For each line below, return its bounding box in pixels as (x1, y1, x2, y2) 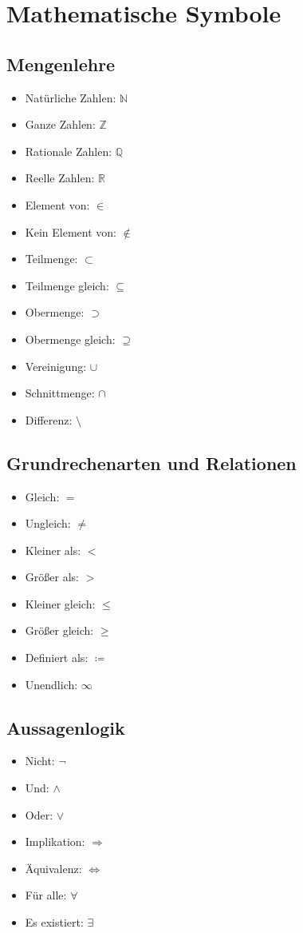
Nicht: (25, 752, 55, 769)
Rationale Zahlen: (25, 142, 112, 159)
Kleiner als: (25, 541, 81, 558)
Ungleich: (25, 515, 71, 532)
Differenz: (25, 411, 73, 428)
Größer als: (25, 568, 79, 585)
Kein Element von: (25, 223, 116, 240)
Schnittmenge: (25, 385, 95, 401)
